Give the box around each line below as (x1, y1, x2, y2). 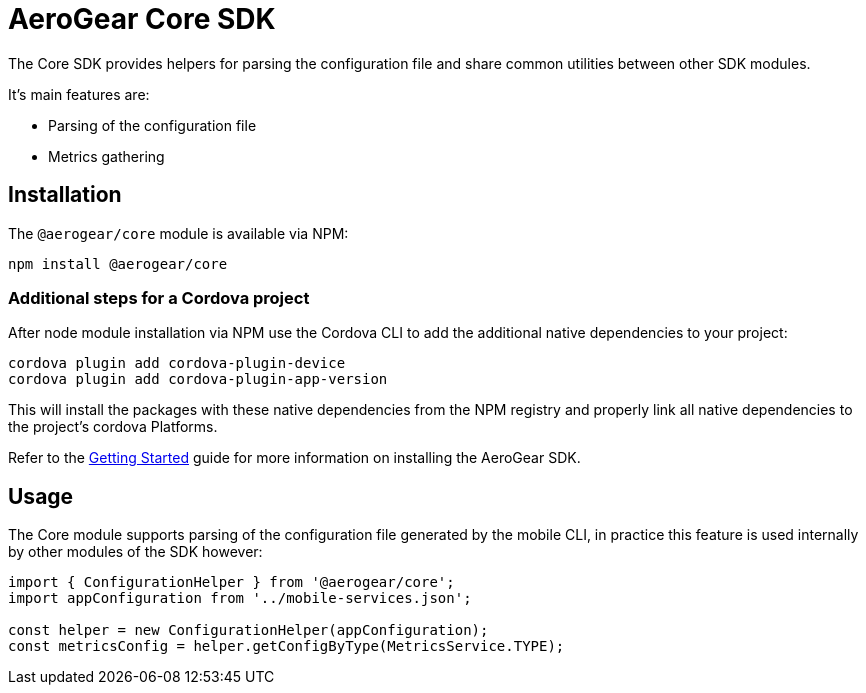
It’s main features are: (8, 85, 150, 103)
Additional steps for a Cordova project (8, 287, 310, 308)
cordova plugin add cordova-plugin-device (8, 355, 346, 372)
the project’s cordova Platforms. (8, 418, 218, 436)
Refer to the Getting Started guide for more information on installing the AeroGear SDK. (8, 449, 581, 467)
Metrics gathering (48, 147, 165, 165)
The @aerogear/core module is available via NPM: (8, 224, 349, 242)
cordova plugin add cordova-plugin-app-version (8, 371, 388, 388)
